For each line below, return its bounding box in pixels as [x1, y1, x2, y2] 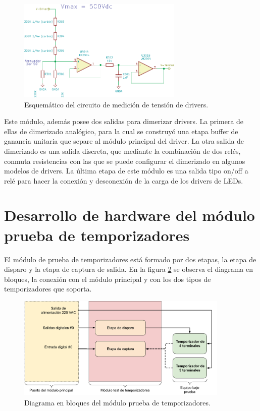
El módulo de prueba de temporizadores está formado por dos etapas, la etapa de [4, 254, 256, 264]
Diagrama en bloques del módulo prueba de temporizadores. [24, 397, 211, 408]
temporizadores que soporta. [4, 283, 92, 294]
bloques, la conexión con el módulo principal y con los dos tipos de [4, 273, 211, 284]
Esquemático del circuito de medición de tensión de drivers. [24, 99, 209, 109]
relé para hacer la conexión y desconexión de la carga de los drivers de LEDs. [4, 175, 243, 186]
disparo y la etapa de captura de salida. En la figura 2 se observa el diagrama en [4, 264, 253, 274]
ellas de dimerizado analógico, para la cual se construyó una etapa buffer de [4, 126, 238, 136]
